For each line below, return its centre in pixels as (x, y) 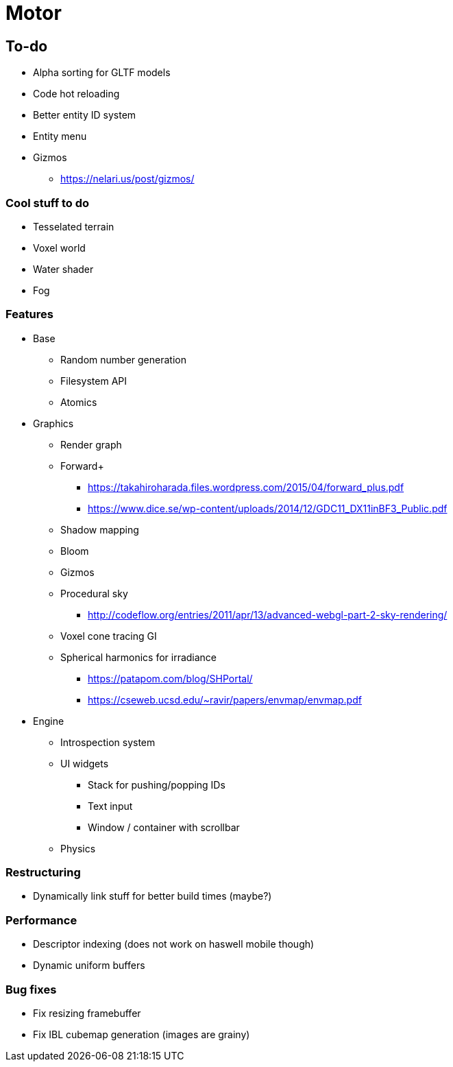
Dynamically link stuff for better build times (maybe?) (152, 896)
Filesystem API (94, 381)
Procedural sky (94, 593)
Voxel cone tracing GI (109, 636)
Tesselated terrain (74, 226)
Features (29, 314)
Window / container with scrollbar (164, 827)
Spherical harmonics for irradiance (139, 657)
